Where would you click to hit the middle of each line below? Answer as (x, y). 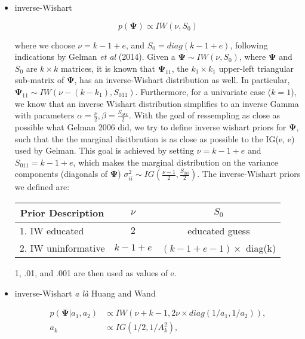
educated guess (219, 230)
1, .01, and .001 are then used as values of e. (95, 272)
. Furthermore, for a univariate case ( (203, 91)
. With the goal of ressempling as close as (204, 115)
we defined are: (42, 187)
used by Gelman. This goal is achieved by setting (104, 150)
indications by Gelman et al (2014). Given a (95, 56)
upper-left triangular (256, 68)
